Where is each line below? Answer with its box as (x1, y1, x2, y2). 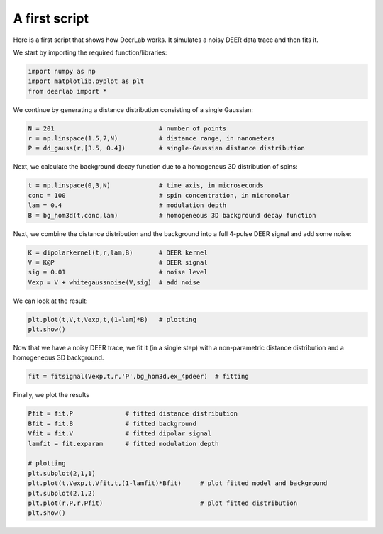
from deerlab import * (28, 87, 107, 95)
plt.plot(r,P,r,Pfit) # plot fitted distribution (28, 499, 298, 507)
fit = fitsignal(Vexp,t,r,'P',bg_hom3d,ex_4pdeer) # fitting (28, 372, 249, 381)
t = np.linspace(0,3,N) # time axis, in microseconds (28, 182, 264, 189)
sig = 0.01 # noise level (28, 268, 209, 277)
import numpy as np (28, 67, 96, 75)
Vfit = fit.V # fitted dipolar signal (28, 430, 212, 438)
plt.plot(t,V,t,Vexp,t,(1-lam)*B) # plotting (28, 316, 196, 323)
